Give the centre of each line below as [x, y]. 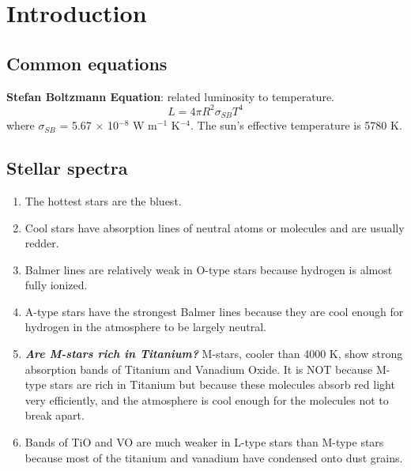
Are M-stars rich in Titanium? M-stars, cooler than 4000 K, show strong [214, 354]
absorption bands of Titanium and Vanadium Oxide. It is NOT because [199, 369]
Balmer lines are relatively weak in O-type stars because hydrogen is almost [209, 269]
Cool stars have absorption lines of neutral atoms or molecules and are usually [215, 227]
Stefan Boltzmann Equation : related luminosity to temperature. [171, 96]
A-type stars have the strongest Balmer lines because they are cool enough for [214, 311]
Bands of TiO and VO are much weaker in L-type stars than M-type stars [204, 442]
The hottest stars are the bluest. [103, 200]
